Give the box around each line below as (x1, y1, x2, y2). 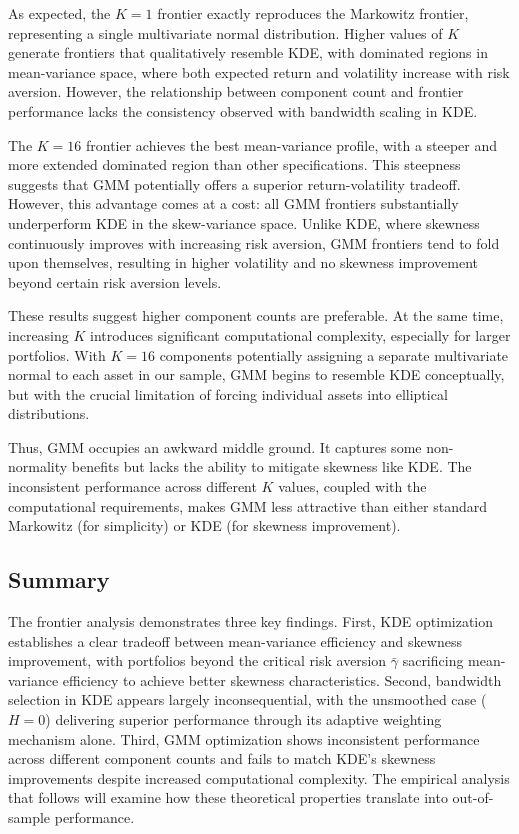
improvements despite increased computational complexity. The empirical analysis (8, 767, 510, 788)
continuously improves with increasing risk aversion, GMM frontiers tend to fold (8, 232, 500, 253)
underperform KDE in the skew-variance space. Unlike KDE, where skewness (8, 212, 480, 233)
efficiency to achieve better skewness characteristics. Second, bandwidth (62, 669, 502, 690)
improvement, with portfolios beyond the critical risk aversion (8, 650, 387, 671)
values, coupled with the (278, 476, 427, 497)
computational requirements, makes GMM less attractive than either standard (8, 495, 488, 516)
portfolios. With (8, 344, 106, 365)
